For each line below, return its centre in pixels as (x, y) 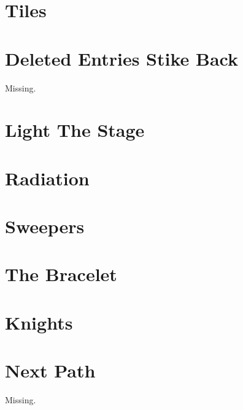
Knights (39, 322)
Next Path (50, 370)
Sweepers (45, 226)
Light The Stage (75, 130)
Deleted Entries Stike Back (121, 58)
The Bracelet (61, 274)
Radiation (47, 178)
